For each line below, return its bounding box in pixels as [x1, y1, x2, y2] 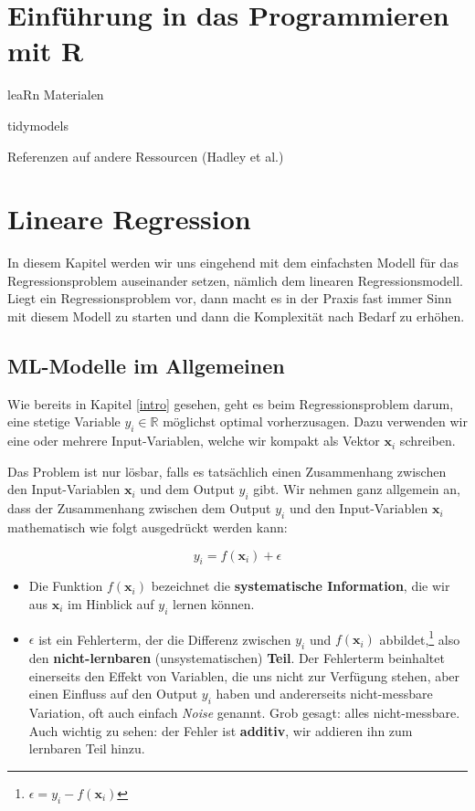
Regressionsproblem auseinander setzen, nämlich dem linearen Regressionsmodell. [7, 270, 463, 290]
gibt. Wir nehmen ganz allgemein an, [253, 479, 460, 499]
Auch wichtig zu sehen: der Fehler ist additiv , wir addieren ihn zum [28, 721, 413, 740]
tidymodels [7, 115, 69, 134]
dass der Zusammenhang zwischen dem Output [7, 499, 271, 518]
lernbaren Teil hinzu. [28, 739, 145, 758]
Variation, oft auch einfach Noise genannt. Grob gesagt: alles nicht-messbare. [28, 703, 460, 722]
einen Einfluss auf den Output [28, 684, 198, 703]
